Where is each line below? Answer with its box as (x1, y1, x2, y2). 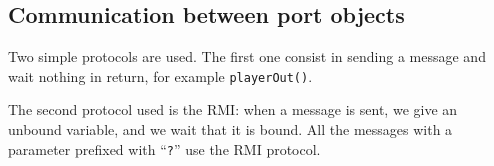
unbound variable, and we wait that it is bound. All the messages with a (8, 119, 453, 140)
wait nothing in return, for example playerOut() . (8, 65, 313, 86)
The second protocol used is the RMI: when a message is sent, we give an (8, 99, 458, 120)
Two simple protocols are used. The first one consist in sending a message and (8, 46, 486, 67)
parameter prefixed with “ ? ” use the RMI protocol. (8, 138, 321, 159)
